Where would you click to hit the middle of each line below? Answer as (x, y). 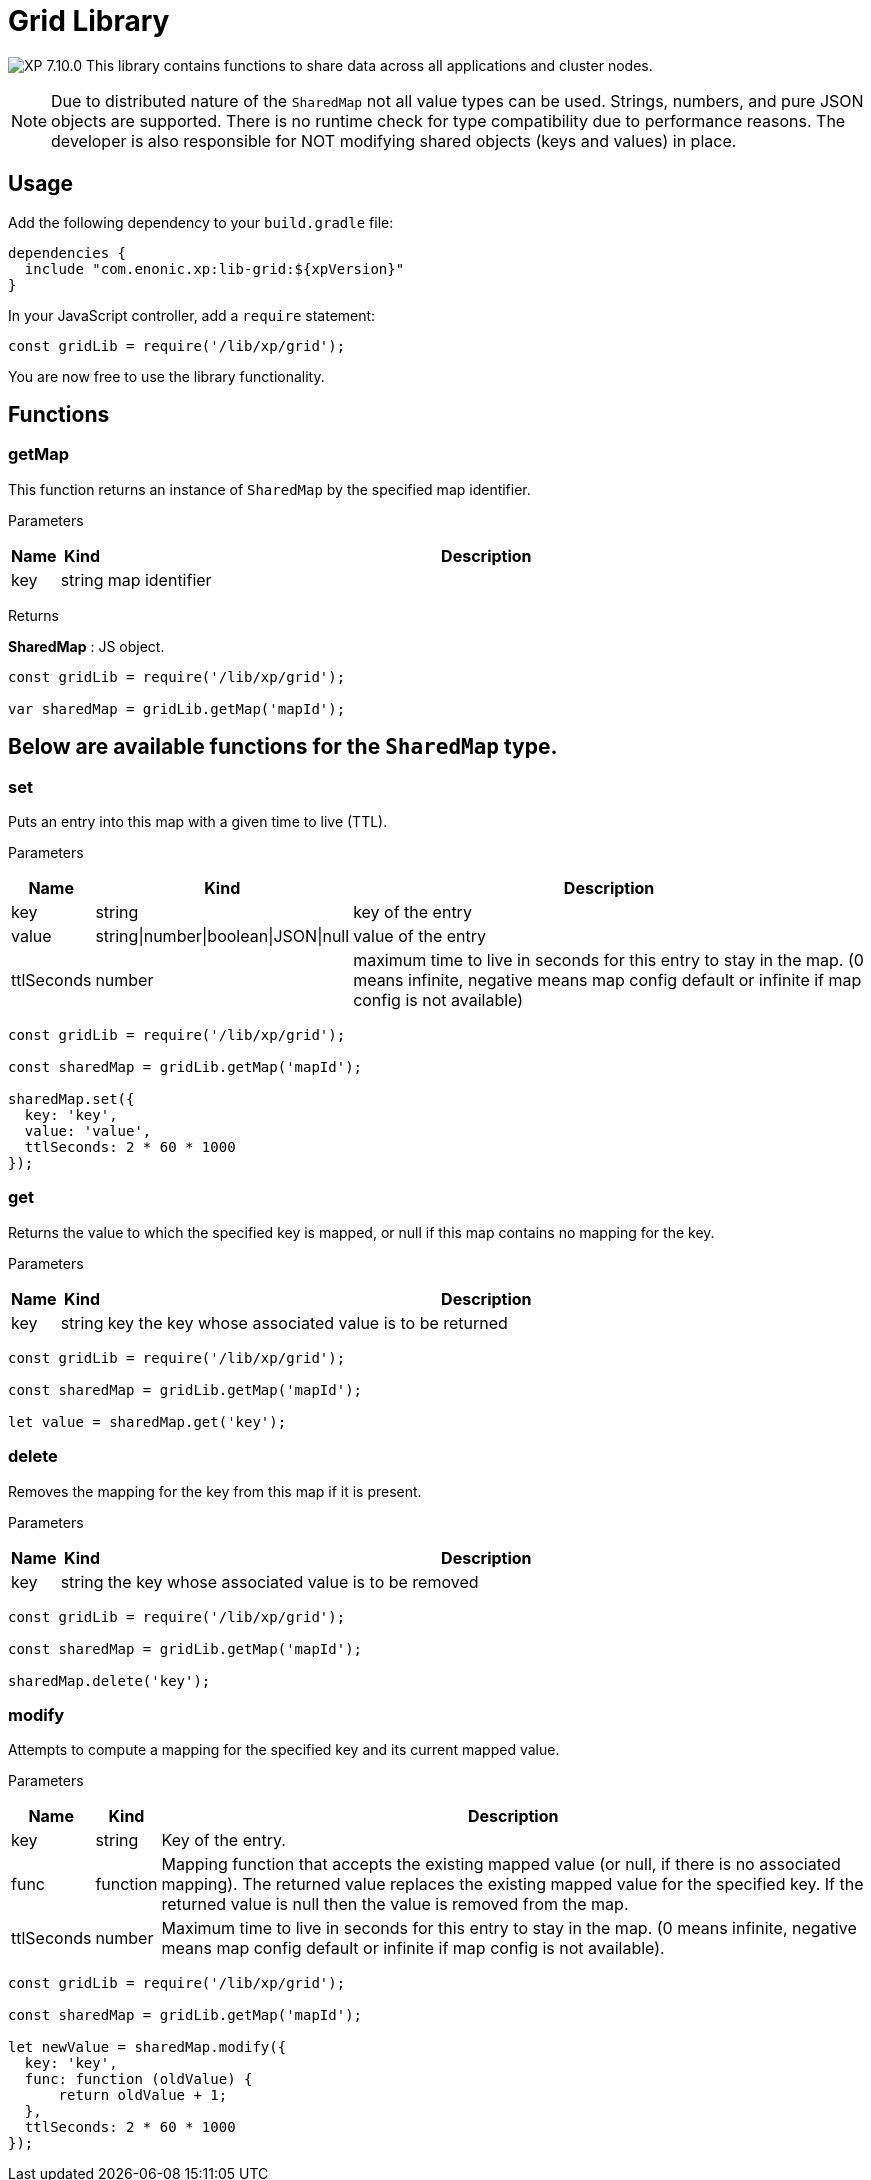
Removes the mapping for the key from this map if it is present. (215, 1491)
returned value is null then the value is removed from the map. (395, 1904)
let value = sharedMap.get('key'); (147, 1421)
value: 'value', (88, 1131)
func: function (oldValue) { (138, 2079)
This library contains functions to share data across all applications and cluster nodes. (369, 65)
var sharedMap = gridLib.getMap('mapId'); (177, 708)
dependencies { (67, 252)
